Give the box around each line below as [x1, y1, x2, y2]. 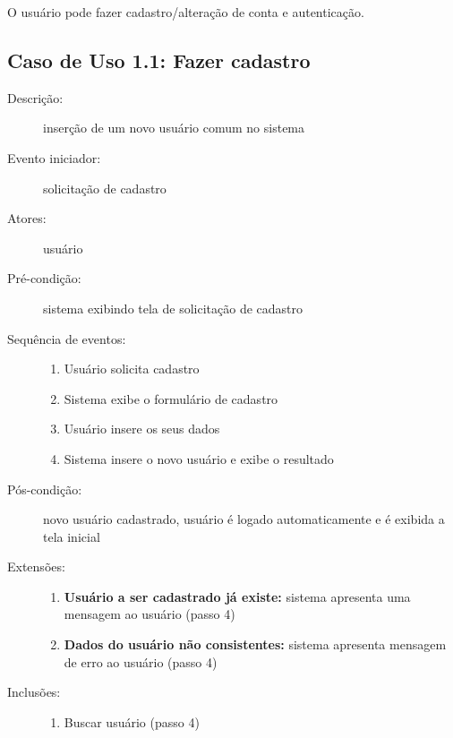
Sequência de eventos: [7, 329, 126, 348]
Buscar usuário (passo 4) [64, 712, 200, 731]
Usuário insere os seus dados [64, 419, 220, 438]
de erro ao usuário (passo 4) [64, 652, 218, 671]
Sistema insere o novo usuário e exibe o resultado [64, 449, 334, 468]
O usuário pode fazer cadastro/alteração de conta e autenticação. [7, 3, 364, 21]
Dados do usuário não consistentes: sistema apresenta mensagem [64, 635, 447, 654]
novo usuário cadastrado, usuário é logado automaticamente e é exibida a [43, 510, 445, 528]
